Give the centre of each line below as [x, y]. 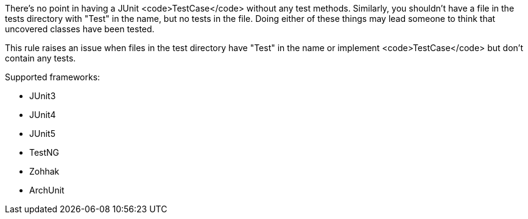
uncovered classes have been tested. [80, 29]
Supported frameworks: [53, 77]
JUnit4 [43, 115]
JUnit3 [43, 96]
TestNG [44, 152]
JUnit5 [42, 134]
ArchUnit [47, 190]
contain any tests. [40, 58]
